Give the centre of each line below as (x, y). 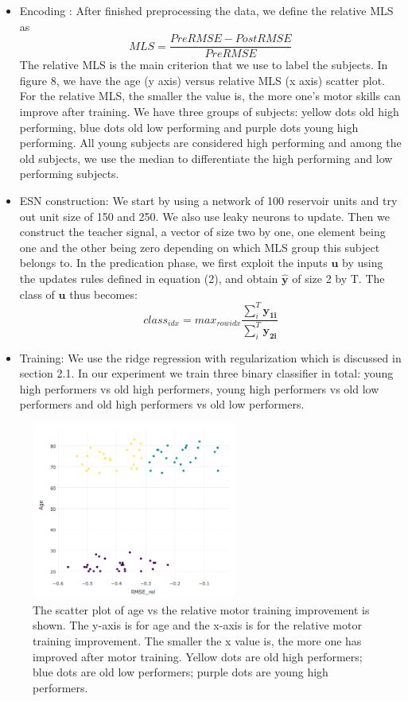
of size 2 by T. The (338, 278)
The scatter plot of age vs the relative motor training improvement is (201, 609)
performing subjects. (69, 174)
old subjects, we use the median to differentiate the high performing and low (206, 158)
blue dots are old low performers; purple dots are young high (181, 672)
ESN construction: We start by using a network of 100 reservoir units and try (208, 200)
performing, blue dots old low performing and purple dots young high (189, 127)
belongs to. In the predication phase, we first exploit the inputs (173, 263)
